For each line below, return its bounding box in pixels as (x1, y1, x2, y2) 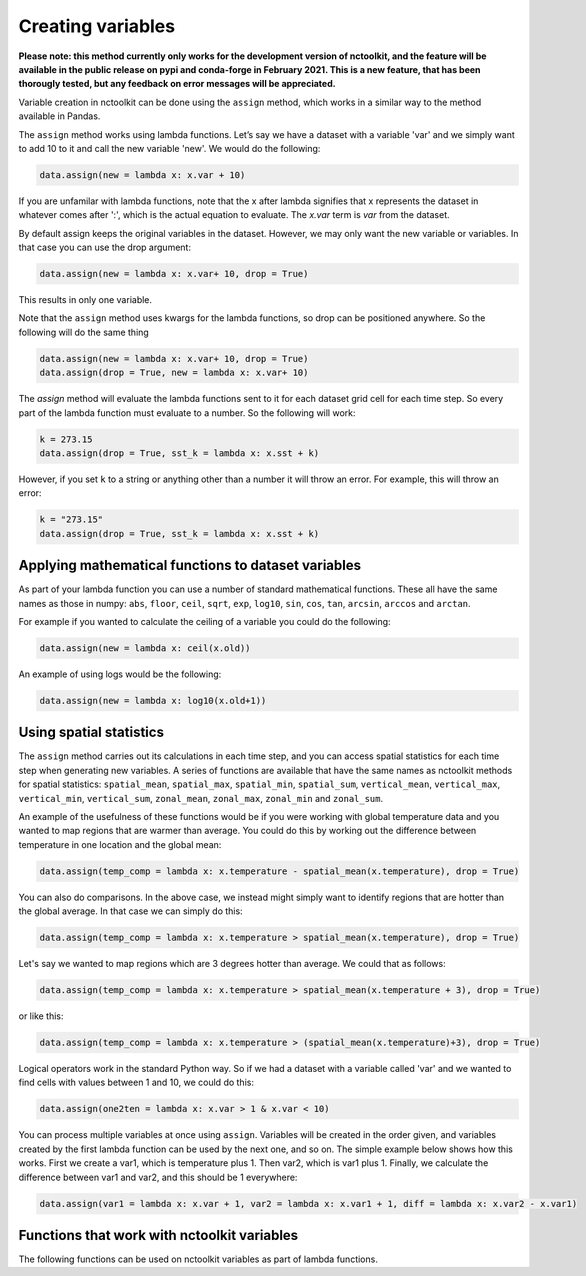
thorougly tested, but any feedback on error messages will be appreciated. (18, 78, 336, 90)
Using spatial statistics (18, 724, 165, 741)
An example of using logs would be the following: (18, 668, 222, 680)
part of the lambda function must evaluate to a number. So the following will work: (18, 406, 356, 419)
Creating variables (18, 15, 175, 37)
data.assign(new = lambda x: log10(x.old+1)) (39, 695, 267, 706)
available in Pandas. (18, 110, 101, 122)
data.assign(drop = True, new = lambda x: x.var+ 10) (39, 367, 309, 379)
